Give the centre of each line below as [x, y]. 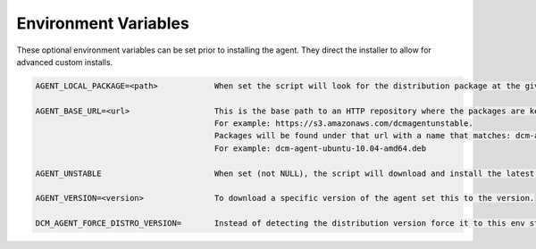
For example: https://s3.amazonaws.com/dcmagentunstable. [343, 124]
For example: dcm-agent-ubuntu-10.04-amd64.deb [320, 148]
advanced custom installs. [65, 62]
